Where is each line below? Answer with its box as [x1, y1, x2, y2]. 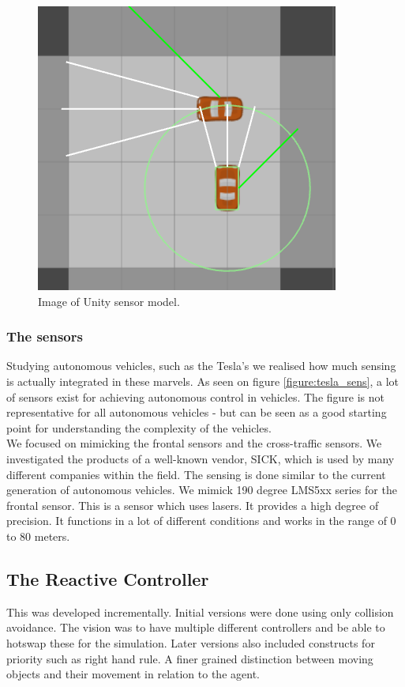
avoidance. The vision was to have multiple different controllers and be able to [6, 619, 385, 636]
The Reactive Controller [6, 566, 209, 591]
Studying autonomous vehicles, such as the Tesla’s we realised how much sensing [6, 357, 396, 374]
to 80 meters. [6, 527, 70, 544]
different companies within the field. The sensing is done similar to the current [6, 466, 386, 482]
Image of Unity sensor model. [38, 293, 180, 309]
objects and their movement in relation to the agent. [6, 666, 260, 682]
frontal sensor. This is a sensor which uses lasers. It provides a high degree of [6, 496, 379, 513]
